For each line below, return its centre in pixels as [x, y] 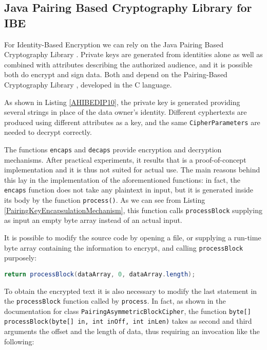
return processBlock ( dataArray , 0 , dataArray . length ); [100, 274]
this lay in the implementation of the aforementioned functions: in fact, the [122, 179]
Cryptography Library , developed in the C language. [88, 84]
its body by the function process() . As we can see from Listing [105, 200]
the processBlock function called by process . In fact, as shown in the [115, 301]
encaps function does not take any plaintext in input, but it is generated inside [129, 190]
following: [19, 341]
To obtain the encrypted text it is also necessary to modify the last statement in [131, 291]
